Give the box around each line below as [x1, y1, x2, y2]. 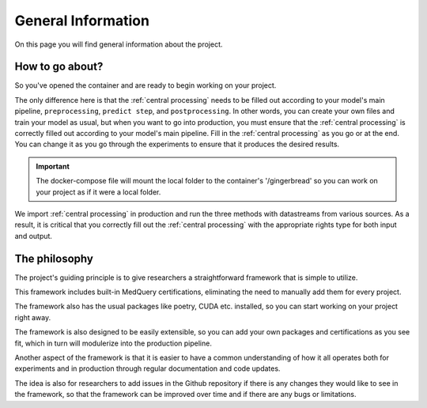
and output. [14, 231, 53, 240]
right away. [14, 312, 51, 322]
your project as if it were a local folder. [36, 187, 161, 197]
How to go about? [14, 60, 104, 74]
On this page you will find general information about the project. [14, 40, 223, 49]
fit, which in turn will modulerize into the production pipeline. [14, 338, 213, 348]
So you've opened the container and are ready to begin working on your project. [14, 81, 277, 90]
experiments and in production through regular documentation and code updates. [14, 364, 281, 373]
